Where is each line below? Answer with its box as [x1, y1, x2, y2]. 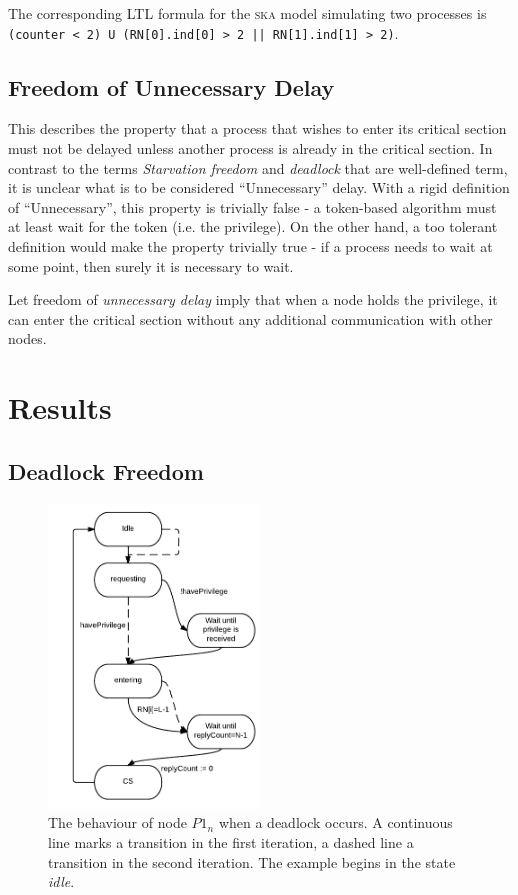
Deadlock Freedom [8, 455, 204, 486]
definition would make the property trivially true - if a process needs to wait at [8, 236, 493, 257]
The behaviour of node [48, 812, 187, 833]
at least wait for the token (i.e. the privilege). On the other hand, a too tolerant [8, 216, 498, 237]
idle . [48, 871, 75, 892]
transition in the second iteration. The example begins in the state [48, 851, 456, 872]
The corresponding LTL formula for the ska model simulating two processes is [8, 3, 487, 23]
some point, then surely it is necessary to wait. [8, 255, 294, 276]
